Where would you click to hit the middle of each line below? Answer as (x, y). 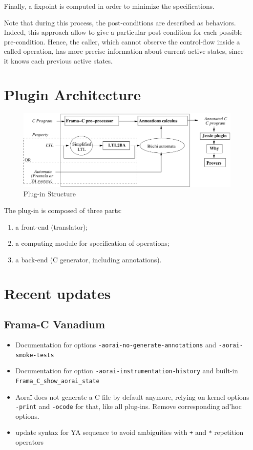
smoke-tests (35, 355)
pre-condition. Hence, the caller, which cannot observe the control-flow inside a (122, 41)
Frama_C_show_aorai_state (57, 381)
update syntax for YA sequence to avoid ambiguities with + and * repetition (129, 432)
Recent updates (57, 293)
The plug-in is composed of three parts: (63, 210)
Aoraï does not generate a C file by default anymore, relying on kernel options (132, 396)
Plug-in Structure (50, 194)
